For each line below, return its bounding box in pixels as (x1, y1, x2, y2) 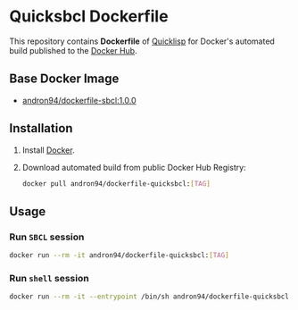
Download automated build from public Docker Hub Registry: (21, 162, 247, 172)
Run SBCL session (9, 230, 85, 243)
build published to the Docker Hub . (9, 45, 137, 55)
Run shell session (9, 272, 89, 284)
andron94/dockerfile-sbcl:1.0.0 (21, 95, 137, 105)
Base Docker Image (9, 71, 120, 87)
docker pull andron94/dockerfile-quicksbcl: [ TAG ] (21, 179, 211, 189)
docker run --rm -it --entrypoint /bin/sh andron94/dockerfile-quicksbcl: (9, 292, 294, 301)
